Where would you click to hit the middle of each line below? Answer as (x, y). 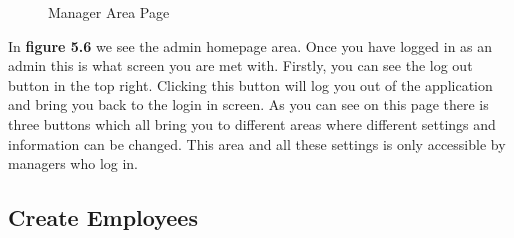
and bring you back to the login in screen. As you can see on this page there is (248, 104)
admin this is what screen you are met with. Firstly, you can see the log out (240, 65)
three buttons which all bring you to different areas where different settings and (252, 123)
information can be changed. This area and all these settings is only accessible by (257, 143)
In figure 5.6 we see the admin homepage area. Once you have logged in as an (250, 45)
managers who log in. (73, 163)
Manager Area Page (109, 12)
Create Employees (103, 217)
